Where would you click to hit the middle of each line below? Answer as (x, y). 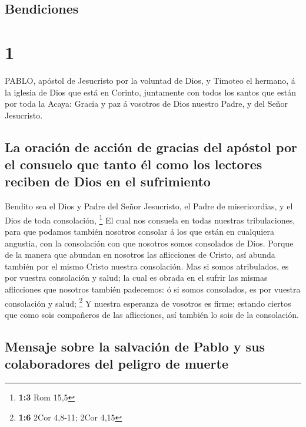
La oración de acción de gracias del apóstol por (151, 147)
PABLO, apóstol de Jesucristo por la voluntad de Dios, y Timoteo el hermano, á (150, 80)
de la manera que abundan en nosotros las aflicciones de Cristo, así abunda (140, 254)
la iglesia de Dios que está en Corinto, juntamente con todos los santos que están (151, 92)
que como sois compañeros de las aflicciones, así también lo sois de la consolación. (152, 314)
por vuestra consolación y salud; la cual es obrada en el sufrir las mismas (136, 277)
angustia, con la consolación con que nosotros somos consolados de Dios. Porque (149, 243)
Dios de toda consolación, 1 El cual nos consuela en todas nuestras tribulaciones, (150, 219)
